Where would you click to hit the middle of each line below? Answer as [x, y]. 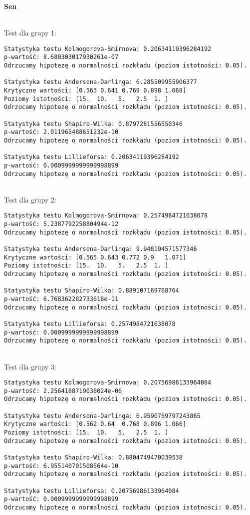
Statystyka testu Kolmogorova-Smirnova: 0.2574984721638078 [106, 216]
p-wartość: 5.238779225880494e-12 [61, 224]
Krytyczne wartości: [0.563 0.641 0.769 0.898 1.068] [95, 91]
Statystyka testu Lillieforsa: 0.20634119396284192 [92, 157]
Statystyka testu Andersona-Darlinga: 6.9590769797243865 [102, 416]
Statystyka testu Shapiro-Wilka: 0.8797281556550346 [93, 124]
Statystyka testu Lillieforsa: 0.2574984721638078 [90, 324]
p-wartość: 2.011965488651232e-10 [61, 132]
